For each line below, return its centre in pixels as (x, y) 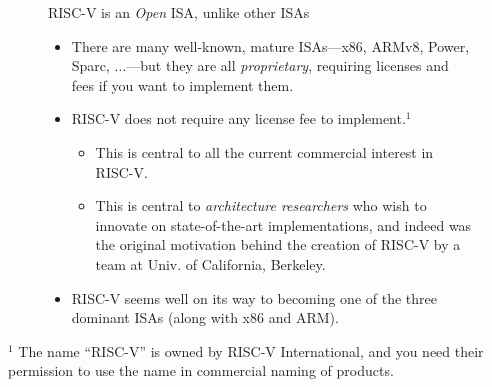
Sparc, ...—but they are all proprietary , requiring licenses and (260, 65)
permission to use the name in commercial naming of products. (201, 370)
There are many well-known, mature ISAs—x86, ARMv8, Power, (270, 45)
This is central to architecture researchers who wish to (261, 205)
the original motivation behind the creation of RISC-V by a (278, 244)
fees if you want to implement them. (182, 84)
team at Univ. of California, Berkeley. (210, 263)
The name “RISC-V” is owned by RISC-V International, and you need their (251, 350)
